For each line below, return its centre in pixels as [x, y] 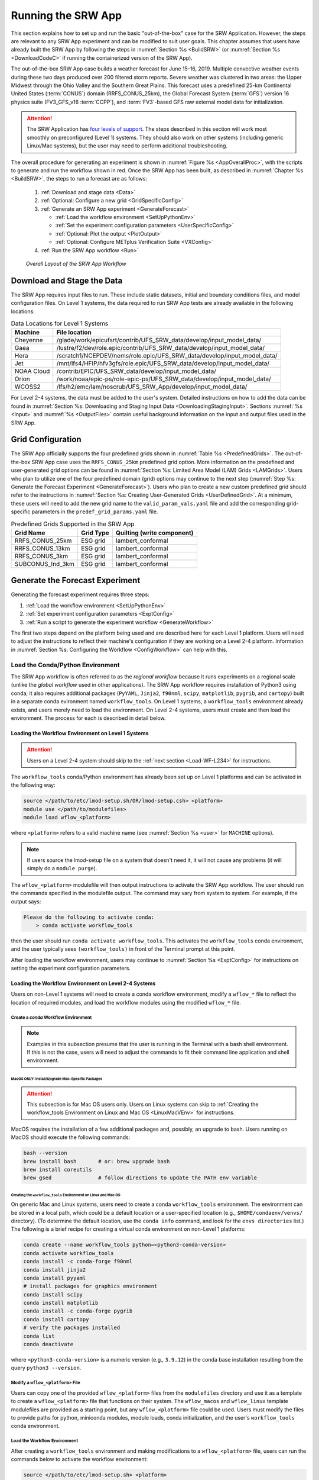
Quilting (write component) [154, 533]
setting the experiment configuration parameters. [71, 969]
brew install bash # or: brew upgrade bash [97, 1161]
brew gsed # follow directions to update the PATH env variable [140, 1178]
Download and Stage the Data [67, 280]
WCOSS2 [27, 387]
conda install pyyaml [55, 1278]
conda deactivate [48, 1344]
